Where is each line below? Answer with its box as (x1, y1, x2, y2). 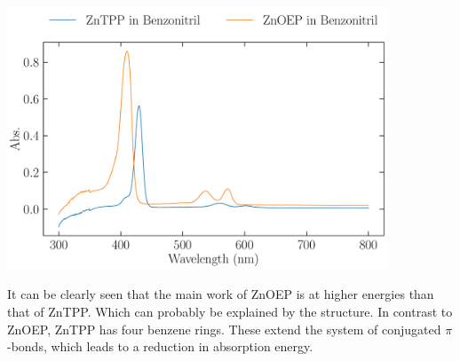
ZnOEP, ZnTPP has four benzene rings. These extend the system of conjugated (7, 319, 441, 338)
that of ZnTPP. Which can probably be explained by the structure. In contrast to (7, 302, 453, 320)
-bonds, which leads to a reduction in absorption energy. (7, 337, 313, 356)
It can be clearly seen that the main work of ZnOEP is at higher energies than (7, 285, 434, 303)
